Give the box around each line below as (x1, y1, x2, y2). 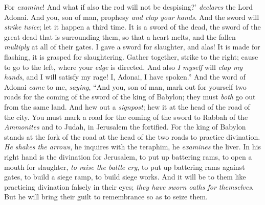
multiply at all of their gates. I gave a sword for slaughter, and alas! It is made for (4, 41, 260, 52)
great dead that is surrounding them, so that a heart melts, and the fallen (4, 31, 236, 42)
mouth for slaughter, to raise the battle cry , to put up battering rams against (4, 161, 245, 172)
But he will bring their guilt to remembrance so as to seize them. (4, 191, 208, 202)
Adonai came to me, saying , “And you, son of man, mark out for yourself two (4, 81, 247, 92)
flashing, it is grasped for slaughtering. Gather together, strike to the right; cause (4, 51, 258, 62)
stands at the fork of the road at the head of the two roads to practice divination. (4, 131, 260, 142)
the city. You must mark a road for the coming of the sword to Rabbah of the (4, 111, 248, 122)
